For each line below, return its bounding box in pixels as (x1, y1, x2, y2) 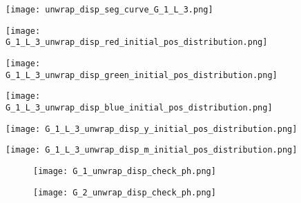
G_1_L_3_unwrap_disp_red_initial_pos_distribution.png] (6, 37, 268, 48)
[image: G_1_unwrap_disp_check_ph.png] (33, 166, 216, 176)
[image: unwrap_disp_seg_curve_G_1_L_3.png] (6, 5, 213, 14)
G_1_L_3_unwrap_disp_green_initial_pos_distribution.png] (6, 70, 278, 80)
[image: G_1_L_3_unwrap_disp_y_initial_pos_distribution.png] (6, 124, 298, 134)
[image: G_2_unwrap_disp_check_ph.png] (33, 187, 216, 197)
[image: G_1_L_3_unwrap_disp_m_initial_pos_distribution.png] (6, 145, 298, 155)
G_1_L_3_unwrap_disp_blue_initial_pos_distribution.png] (6, 102, 273, 113)
